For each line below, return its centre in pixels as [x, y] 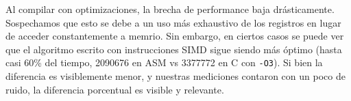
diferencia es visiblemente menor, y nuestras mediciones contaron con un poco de [175, 76]
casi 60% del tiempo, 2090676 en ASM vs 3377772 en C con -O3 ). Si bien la [164, 62]
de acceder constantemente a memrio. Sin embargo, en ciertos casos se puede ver [175, 36]
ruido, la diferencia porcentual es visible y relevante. [115, 89]
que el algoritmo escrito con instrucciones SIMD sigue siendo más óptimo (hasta [174, 49]
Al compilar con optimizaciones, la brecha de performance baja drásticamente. [170, 9]
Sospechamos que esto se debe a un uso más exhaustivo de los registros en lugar [173, 22]
